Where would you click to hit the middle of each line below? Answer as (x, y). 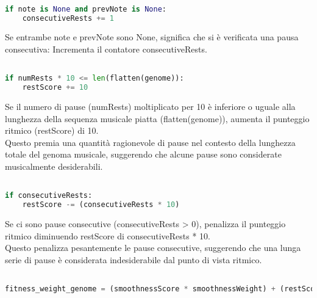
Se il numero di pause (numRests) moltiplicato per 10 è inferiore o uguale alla (150, 106)
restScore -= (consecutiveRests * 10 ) (101, 205)
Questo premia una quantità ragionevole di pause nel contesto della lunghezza (150, 142)
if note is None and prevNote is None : (86, 9)
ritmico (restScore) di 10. (52, 130)
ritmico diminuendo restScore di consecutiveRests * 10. (108, 235)
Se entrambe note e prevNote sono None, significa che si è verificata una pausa (152, 37)
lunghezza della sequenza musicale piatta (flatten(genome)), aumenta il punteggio (157, 118)
